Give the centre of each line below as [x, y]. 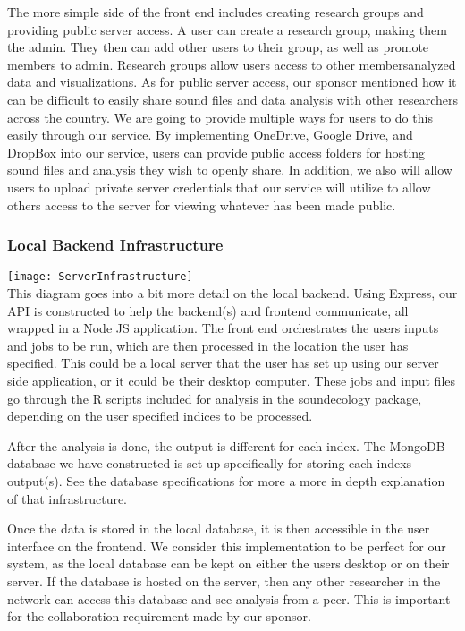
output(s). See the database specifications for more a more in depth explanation [226, 480]
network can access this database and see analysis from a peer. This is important [229, 598]
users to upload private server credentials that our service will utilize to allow [219, 187]
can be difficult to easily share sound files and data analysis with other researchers [233, 99]
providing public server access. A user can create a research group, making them [227, 29]
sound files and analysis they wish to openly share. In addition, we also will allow [230, 170]
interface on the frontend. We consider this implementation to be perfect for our [227, 546]
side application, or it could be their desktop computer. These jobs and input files [232, 380]
